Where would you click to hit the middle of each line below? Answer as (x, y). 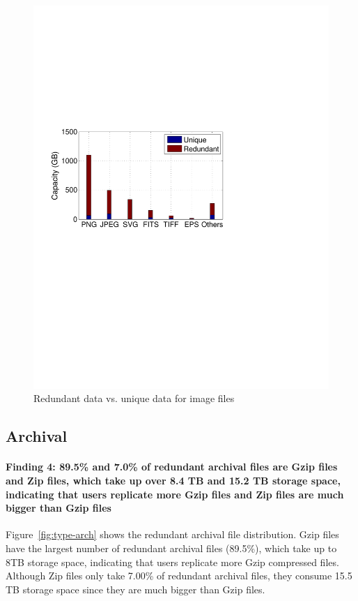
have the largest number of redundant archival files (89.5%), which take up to (171, 548)
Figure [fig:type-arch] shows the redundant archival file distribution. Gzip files (172, 534)
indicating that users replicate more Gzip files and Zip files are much (175, 494)
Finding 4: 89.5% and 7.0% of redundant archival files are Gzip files (172, 467)
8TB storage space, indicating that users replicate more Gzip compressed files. (172, 562)
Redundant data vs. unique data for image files (134, 398)
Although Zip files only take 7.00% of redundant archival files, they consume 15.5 (179, 576)
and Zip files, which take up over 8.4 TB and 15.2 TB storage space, (173, 481)
